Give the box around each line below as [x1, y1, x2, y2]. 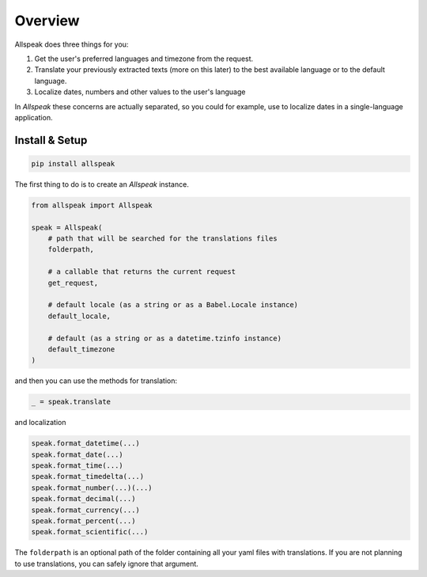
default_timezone [47, 344, 115, 354]
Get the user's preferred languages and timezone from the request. [34, 54, 254, 63]
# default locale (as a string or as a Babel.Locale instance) [47, 301, 299, 309]
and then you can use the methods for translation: [14, 376, 178, 385]
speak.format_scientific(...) [31, 527, 149, 537]
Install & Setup [14, 133, 88, 146]
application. [14, 112, 53, 122]
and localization [14, 418, 66, 427]
